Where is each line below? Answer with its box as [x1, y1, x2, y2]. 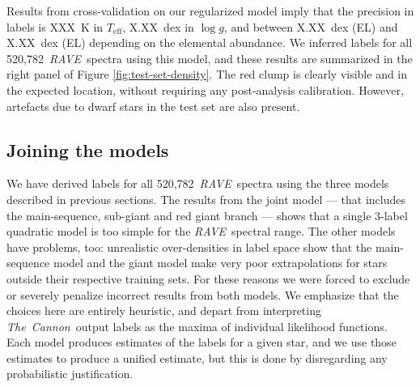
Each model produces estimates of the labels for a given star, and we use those [6, 334, 397, 351]
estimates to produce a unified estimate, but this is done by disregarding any [6, 349, 388, 366]
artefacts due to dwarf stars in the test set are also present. [6, 97, 300, 114]
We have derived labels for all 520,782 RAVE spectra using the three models [6, 175, 389, 192]
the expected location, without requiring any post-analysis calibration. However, [6, 81, 404, 98]
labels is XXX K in [6, 18, 104, 35]
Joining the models [6, 137, 169, 162]
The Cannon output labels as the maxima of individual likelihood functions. [6, 317, 388, 334]
